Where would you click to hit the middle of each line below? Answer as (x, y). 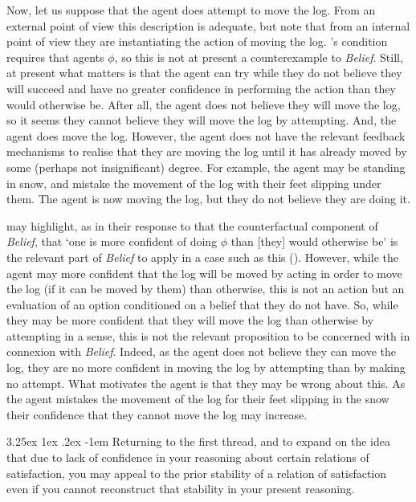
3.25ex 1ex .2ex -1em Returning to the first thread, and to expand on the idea (198, 441)
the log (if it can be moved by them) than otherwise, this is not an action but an (206, 289)
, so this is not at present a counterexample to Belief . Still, (259, 57)
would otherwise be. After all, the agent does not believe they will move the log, (204, 104)
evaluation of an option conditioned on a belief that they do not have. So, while (202, 304)
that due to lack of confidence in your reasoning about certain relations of (188, 457)
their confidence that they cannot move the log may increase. (157, 414)
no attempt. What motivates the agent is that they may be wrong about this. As (206, 383)
